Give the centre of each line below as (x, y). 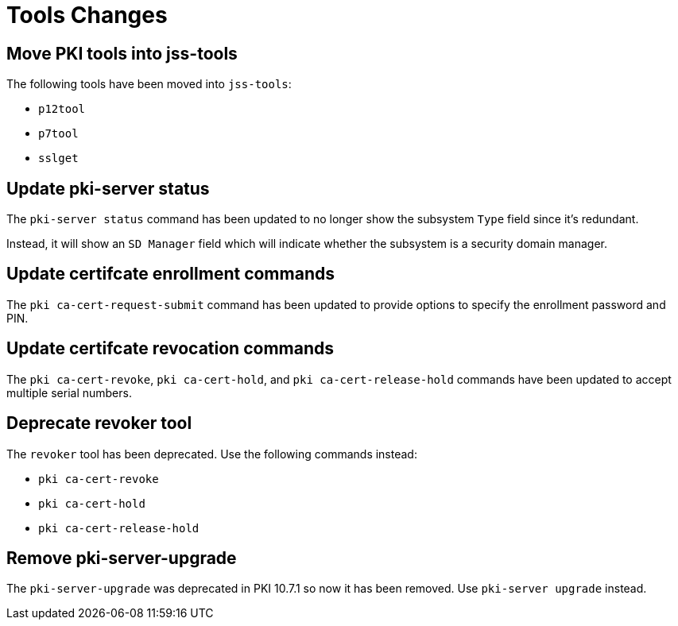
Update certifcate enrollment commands (170, 274)
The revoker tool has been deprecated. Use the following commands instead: (212, 454)
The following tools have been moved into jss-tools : (149, 84)
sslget (58, 158)
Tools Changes (87, 15)
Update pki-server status (108, 188)
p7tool (58, 134)
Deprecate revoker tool (99, 423)
